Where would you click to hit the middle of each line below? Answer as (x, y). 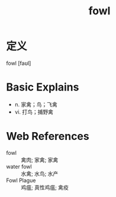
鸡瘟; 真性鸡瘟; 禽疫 (45, 187)
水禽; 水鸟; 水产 (40, 173)
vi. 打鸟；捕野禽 (34, 112)
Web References (48, 137)
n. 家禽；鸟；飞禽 (36, 104)
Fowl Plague (21, 180)
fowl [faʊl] (19, 63)
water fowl (19, 166)
